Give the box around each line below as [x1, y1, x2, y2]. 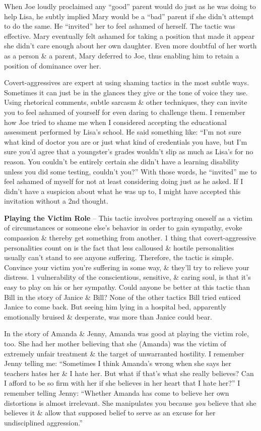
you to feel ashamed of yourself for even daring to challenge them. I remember [4, 106, 245, 117]
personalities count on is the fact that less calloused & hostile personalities [4, 242, 234, 253]
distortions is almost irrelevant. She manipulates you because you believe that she [4, 397, 256, 408]
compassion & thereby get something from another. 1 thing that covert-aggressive [4, 232, 256, 243]
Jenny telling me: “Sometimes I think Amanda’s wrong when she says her [4, 358, 231, 368]
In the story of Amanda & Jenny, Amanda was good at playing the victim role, [4, 328, 249, 339]
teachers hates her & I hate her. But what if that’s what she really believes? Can [4, 367, 254, 378]
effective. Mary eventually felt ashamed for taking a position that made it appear [4, 30, 255, 41]
